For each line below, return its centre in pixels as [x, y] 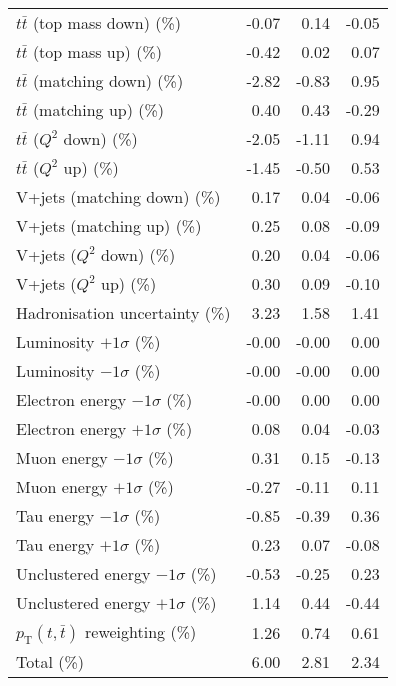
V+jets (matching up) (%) [109, 225]
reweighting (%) [141, 631]
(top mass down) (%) [107, 22]
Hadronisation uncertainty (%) [123, 312]
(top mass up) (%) [97, 51]
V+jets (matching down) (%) [118, 196]
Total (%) [50, 662]
